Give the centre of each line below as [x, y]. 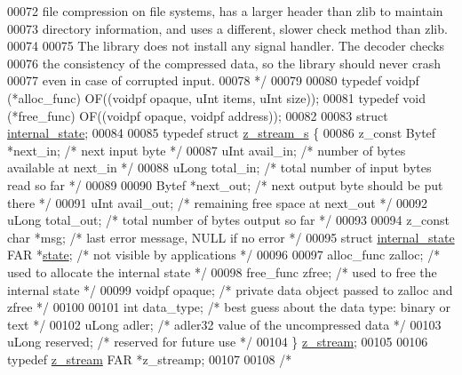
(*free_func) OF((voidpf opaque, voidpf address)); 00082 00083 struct [198, 115]
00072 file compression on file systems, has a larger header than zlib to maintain [225, 11]
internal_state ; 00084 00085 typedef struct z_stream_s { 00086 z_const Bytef [222, 133]
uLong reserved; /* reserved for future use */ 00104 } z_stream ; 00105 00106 [218, 342]
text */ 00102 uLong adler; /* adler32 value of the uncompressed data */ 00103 [224, 324]
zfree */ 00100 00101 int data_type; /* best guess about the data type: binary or [229, 307]
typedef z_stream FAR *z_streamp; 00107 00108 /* [150, 359]
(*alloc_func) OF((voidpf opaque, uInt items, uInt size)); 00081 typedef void [216, 97]
